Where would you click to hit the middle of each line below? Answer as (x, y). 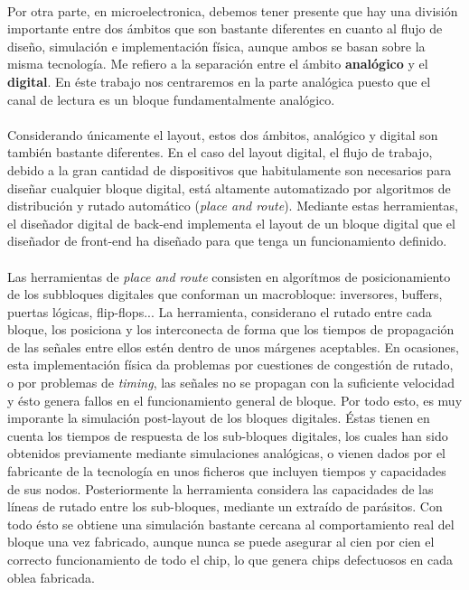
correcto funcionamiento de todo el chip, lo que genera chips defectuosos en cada (230, 559)
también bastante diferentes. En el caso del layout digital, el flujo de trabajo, (220, 152)
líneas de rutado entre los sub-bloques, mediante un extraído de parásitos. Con (225, 506)
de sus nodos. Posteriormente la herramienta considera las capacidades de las (220, 488)
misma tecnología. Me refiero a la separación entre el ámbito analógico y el (218, 64)
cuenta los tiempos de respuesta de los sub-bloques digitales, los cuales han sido (228, 435)
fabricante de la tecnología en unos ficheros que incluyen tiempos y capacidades (227, 471)
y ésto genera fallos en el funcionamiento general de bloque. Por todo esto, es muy (235, 400)
